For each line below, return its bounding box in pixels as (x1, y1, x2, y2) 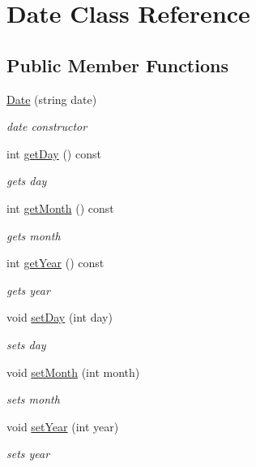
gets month (6, 227, 61, 244)
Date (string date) (6, 90, 97, 107)
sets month (6, 391, 60, 408)
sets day (6, 335, 46, 352)
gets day (6, 172, 47, 189)
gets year (6, 281, 50, 298)
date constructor (6, 118, 87, 135)
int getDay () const (6, 145, 101, 162)
